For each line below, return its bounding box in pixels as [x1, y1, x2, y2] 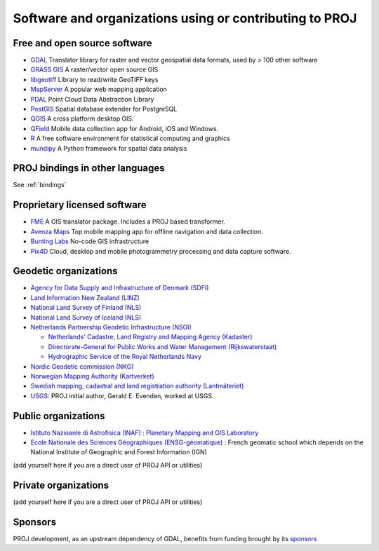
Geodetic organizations [13, 265, 119, 277]
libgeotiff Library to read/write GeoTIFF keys [30, 75, 159, 83]
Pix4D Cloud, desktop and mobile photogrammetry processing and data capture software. [30, 247, 291, 255]
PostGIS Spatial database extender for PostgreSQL [30, 105, 178, 114]
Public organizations [13, 410, 105, 422]
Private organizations [13, 479, 109, 491]
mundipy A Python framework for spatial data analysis [30, 144, 187, 152]
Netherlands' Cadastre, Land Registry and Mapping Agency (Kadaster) [48, 333, 253, 341]
